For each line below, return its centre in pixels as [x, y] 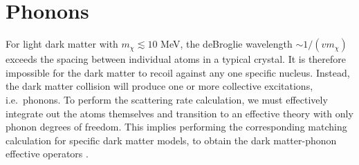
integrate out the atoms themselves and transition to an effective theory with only [179, 113]
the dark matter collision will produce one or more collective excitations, [159, 86]
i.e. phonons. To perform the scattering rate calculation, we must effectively [167, 99]
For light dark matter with [62, 44]
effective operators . [47, 154]
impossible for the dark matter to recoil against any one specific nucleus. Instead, [178, 72]
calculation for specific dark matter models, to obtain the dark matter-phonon [171, 140]
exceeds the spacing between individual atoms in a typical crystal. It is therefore [176, 59]
